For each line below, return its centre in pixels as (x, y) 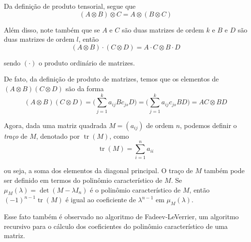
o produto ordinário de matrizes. (87, 62)
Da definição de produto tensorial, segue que (70, 6)
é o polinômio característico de (135, 189)
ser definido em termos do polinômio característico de (83, 180)
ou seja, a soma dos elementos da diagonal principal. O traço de (98, 170)
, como (119, 136)
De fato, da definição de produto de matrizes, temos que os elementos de (111, 79)
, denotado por (58, 136)
